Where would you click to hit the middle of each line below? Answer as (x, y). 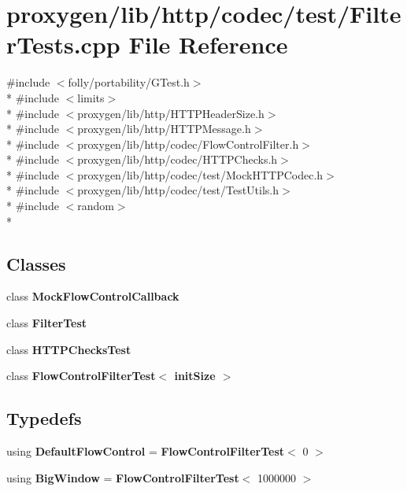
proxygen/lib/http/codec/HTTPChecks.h (178, 159)
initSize (195, 376)
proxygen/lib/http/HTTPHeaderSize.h (171, 113)
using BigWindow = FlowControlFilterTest (123, 477)
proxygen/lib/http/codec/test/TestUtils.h (178, 190)
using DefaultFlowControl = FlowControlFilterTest (146, 451)
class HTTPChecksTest (69, 349)
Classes (36, 263)
